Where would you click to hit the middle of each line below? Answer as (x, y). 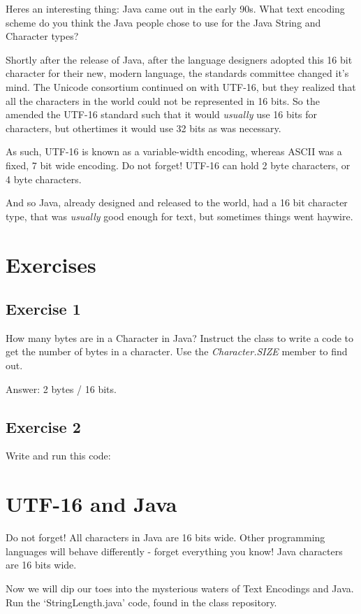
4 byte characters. (44, 179)
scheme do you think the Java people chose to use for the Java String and (163, 22)
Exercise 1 (43, 309)
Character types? (42, 36)
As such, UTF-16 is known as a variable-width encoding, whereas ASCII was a (174, 151)
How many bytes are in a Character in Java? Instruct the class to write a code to (180, 337)
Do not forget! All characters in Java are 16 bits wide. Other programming (165, 537)
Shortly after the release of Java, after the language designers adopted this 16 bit (179, 59)
